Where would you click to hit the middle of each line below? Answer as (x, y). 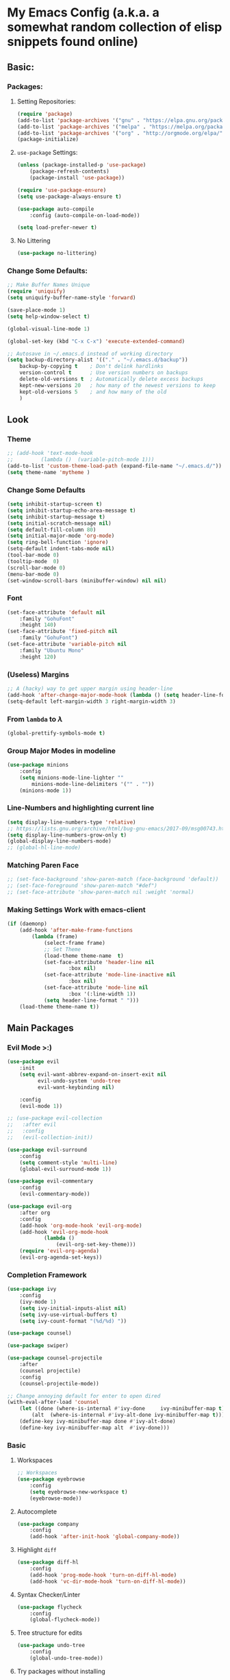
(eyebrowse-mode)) (56, 1498)
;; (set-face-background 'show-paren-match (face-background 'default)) (113, 879)
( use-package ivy (32, 1289)
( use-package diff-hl (48, 1562)
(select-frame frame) (75, 943)
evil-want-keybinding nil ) (76, 1087)
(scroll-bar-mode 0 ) (37, 568)
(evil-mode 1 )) (41, 1106)
